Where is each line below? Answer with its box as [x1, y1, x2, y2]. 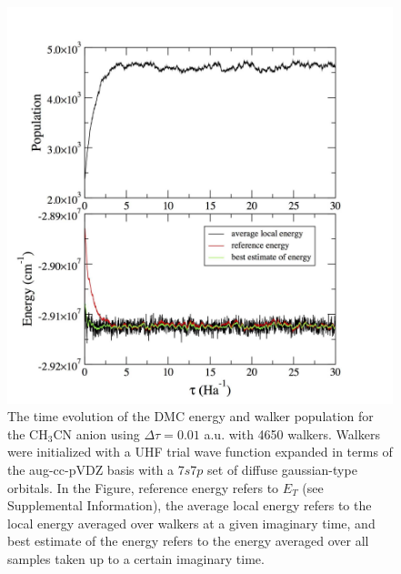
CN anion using [53, 424, 140, 443]
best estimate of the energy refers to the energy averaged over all [7, 531, 369, 550]
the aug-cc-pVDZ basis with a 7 [7, 459, 185, 478]
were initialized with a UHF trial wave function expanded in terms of [7, 442, 393, 461]
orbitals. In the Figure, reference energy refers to [7, 478, 279, 497]
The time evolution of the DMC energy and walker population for [7, 407, 374, 426]
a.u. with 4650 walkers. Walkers [204, 424, 380, 443]
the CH [7, 424, 48, 443]
